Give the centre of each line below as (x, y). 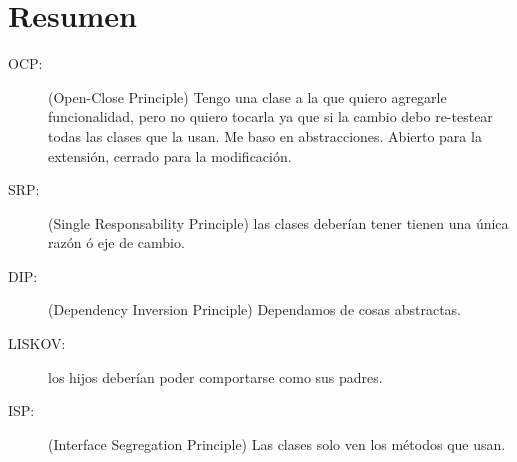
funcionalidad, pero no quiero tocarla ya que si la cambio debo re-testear (270, 116)
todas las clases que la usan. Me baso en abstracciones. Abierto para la (265, 135)
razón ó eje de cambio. (116, 242)
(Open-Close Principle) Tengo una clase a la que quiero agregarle (247, 96)
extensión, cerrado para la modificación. (170, 155)
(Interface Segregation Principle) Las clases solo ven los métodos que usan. (277, 443)
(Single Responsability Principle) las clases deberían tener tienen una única (278, 222)
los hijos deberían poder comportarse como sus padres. (215, 376)
